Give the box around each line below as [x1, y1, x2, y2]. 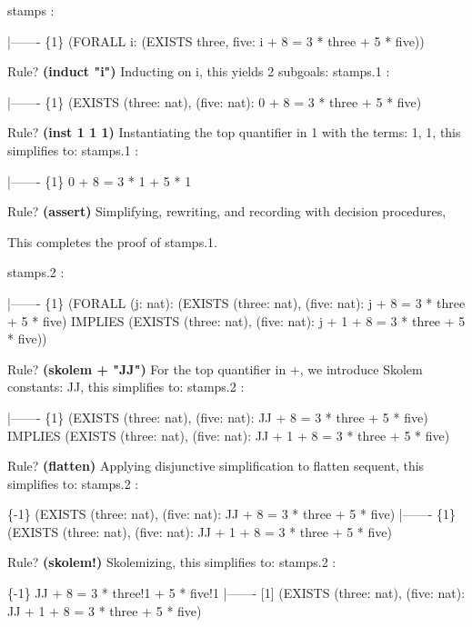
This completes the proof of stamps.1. [7, 232, 217, 251]
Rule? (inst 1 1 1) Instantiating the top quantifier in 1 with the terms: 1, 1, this [7, 123, 461, 142]
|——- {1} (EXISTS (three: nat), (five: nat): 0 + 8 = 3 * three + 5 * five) [7, 92, 422, 111]
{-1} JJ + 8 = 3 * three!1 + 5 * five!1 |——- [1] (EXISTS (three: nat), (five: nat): [7, 583, 466, 602]
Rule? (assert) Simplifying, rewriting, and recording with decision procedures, [7, 202, 447, 221]
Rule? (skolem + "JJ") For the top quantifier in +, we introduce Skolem [7, 359, 423, 378]
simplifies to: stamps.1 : [7, 140, 139, 159]
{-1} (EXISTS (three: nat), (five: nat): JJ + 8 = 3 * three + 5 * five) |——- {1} [7, 504, 456, 523]
